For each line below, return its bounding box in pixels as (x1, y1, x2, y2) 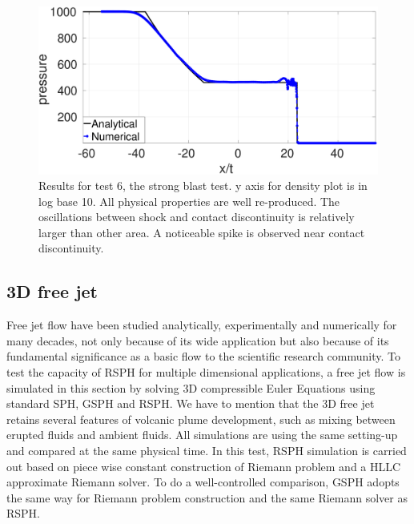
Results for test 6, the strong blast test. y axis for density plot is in (38, 177, 368, 194)
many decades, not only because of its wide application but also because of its (6, 332, 389, 349)
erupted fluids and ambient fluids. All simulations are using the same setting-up (6, 426, 398, 443)
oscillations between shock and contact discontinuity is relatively (38, 208, 355, 225)
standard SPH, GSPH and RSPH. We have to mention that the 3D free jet (6, 395, 375, 412)
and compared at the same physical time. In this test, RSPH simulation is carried (6, 442, 407, 459)
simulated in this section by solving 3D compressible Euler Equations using (6, 379, 376, 396)
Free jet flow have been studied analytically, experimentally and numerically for (6, 316, 397, 333)
